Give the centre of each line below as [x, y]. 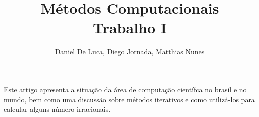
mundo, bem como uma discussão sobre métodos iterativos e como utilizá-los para [129, 99]
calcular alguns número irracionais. [57, 109]
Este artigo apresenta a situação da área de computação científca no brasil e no [125, 89]
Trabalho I [130, 28]
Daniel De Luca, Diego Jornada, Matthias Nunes [130, 52]
